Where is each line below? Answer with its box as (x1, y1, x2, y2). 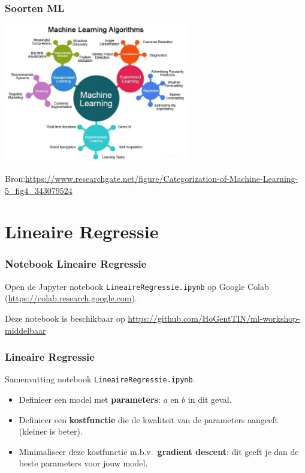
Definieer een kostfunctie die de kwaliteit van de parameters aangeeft (19, 413, 278, 426)
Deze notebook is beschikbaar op (5, 312, 125, 325)
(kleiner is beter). (19, 425, 83, 438)
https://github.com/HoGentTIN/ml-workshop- (128, 312, 300, 325)
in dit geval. (188, 393, 232, 406)
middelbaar (5, 324, 46, 336)
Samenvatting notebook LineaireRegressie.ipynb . (5, 373, 195, 385)
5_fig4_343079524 (5, 184, 73, 196)
